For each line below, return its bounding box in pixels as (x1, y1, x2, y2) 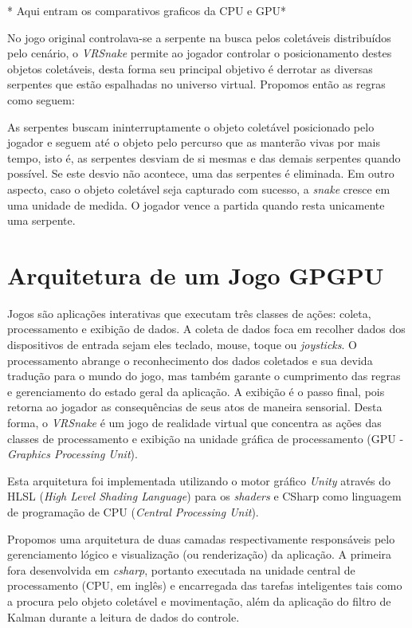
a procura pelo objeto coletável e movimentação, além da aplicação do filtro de (7, 592, 391, 609)
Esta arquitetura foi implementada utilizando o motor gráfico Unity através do (7, 472, 391, 489)
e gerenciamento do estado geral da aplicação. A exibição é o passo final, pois (7, 383, 385, 399)
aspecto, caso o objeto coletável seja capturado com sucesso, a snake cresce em (7, 180, 390, 197)
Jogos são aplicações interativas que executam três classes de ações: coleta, (7, 304, 371, 321)
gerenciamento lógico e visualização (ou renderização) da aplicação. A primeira (7, 546, 392, 563)
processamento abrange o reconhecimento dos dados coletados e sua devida (7, 351, 373, 368)
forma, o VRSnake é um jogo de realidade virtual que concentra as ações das (7, 414, 382, 430)
